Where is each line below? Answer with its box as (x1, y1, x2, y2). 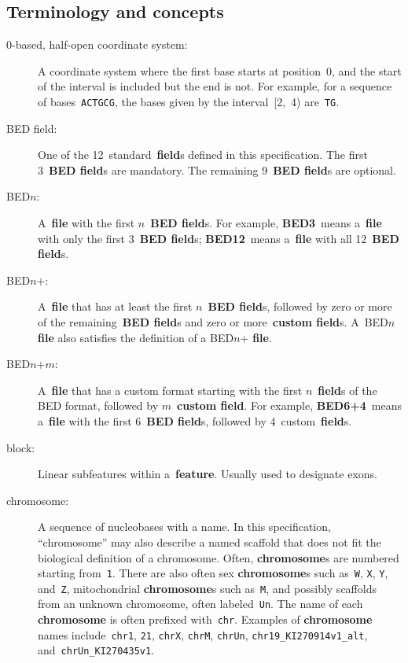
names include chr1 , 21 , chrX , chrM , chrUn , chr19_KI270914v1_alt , (38, 626, 368, 643)
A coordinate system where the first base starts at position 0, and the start (38, 62, 402, 79)
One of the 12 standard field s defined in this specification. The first (38, 146, 368, 163)
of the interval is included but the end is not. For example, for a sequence (38, 78, 392, 94)
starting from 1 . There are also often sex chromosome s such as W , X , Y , (38, 565, 388, 581)
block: (6, 439, 35, 455)
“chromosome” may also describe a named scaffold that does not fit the (38, 533, 381, 550)
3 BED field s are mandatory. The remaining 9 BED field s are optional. (38, 161, 396, 178)
